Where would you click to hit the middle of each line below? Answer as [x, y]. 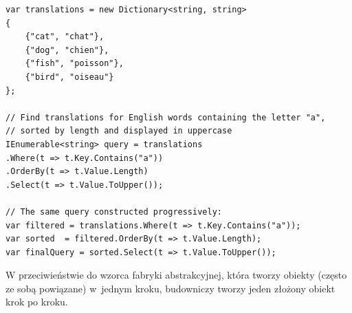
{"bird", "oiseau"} [69, 77]
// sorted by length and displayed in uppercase [119, 131]
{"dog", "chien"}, [67, 50]
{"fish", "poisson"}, [74, 64]
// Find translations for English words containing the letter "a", [166, 117]
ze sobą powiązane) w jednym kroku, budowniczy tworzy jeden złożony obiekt [170, 288]
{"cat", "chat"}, [65, 37]
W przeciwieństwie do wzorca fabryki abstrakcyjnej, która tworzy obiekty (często [176, 275]
